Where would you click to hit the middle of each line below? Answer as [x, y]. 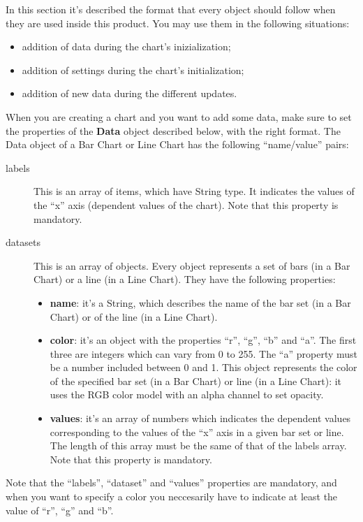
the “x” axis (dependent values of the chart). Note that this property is [186, 204]
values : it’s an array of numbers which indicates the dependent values [200, 418]
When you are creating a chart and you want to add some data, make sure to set [179, 116]
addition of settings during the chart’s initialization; [133, 70]
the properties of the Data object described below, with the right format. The [173, 130]
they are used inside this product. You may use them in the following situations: [178, 23]
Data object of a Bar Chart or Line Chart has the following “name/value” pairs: [177, 144]
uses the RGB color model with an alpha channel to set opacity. [187, 394]
